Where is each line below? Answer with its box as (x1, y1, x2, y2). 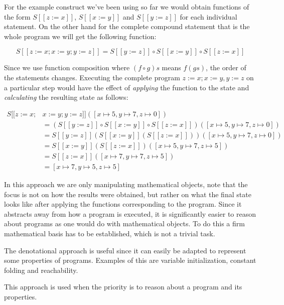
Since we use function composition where (4, 62, 130, 73)
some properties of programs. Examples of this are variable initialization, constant (4, 255, 256, 265)
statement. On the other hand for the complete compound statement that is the (4, 21, 250, 32)
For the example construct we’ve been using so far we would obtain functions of (4, 2, 249, 12)
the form (4, 11, 31, 22)
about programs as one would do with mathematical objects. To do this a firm (4, 218, 245, 229)
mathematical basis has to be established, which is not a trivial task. (4, 228, 215, 238)
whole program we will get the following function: (4, 31, 157, 41)
